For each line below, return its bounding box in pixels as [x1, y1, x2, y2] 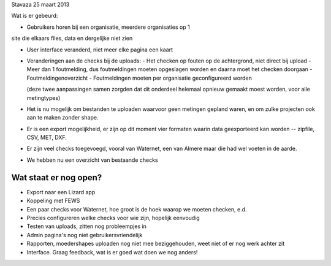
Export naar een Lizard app [26, 188, 96, 196]
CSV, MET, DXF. [26, 134, 67, 141]
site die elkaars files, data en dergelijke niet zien [11, 34, 133, 42]
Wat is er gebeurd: [11, 12, 58, 20]
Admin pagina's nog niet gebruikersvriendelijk [26, 231, 143, 238]
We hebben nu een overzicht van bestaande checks [26, 156, 159, 164]
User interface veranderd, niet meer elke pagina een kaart [26, 46, 173, 53]
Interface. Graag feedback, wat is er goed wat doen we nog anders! [26, 248, 198, 256]
